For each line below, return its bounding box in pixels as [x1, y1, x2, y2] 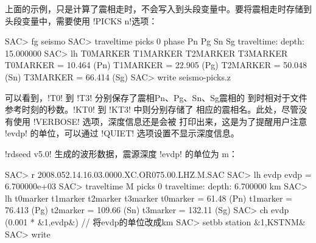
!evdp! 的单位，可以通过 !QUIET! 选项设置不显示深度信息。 [5, 127, 239, 139]
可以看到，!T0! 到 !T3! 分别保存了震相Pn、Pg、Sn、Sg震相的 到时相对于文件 [5, 91, 307, 104]
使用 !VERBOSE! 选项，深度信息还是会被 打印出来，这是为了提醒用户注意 [13, 114, 307, 127]
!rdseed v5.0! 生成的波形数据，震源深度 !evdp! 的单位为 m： [5, 147, 238, 160]
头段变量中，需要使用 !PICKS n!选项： [5, 14, 158, 27]
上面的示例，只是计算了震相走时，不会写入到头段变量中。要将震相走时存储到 [5, 2, 312, 15]
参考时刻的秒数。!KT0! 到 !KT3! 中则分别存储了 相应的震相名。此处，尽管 [5, 103, 299, 116]
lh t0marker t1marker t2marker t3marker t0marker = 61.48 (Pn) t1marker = [5, 191, 292, 204]
